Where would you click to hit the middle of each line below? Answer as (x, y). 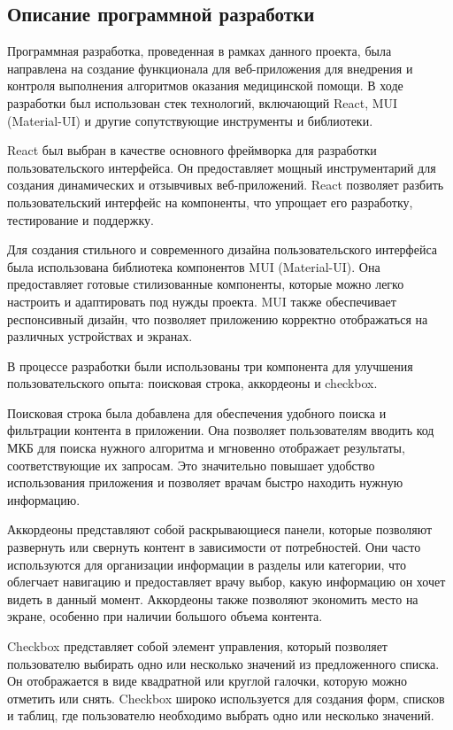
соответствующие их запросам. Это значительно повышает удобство (191, 465)
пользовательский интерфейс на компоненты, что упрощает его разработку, (210, 202)
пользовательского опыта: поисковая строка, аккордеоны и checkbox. (192, 383)
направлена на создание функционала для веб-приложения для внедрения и (210, 68)
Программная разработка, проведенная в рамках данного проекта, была (200, 51)
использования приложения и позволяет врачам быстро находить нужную (205, 482)
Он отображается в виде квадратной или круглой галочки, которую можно (207, 681)
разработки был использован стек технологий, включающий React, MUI (203, 102)
